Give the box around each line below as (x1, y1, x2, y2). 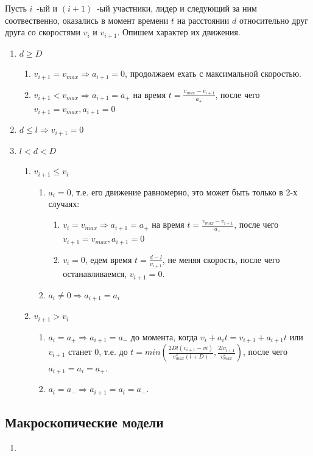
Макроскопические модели (5, 413, 164, 432)
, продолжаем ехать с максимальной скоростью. (125, 67, 302, 80)
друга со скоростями (5, 26, 81, 38)
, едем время (85, 253, 132, 265)
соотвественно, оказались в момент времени (5, 13, 169, 26)
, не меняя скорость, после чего (162, 253, 280, 265)
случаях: (48, 197, 80, 210)
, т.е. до (99, 345, 128, 358)
